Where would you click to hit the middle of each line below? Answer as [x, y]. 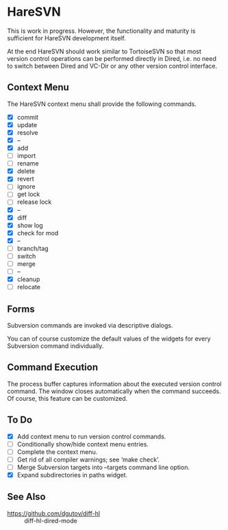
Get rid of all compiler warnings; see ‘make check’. [88, 460]
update [27, 124]
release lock [34, 202]
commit [28, 117]
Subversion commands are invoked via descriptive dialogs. [90, 325]
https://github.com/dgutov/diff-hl [54, 513]
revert [25, 179]
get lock [28, 194]
